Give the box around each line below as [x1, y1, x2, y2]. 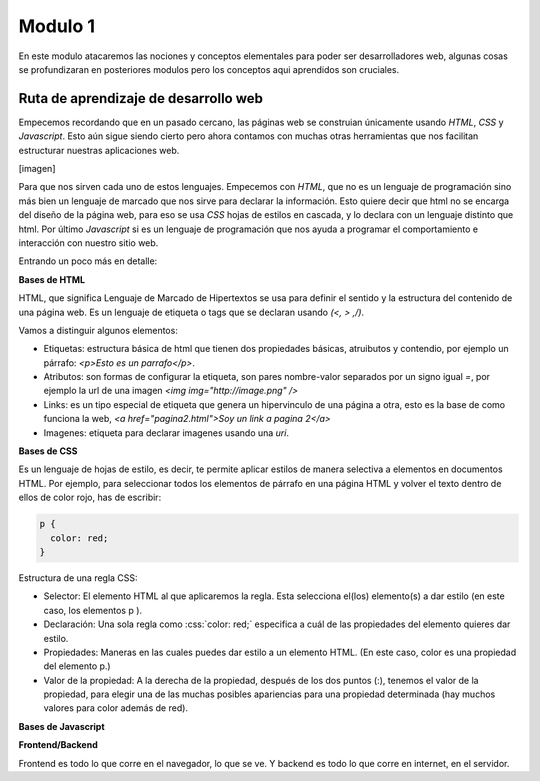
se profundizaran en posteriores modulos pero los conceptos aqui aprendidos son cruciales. [18, 63, 400, 75]
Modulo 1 [18, 15, 95, 37]
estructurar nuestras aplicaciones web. [18, 144, 180, 156]
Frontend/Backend [18, 739, 99, 751]
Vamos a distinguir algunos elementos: [18, 324, 179, 336]
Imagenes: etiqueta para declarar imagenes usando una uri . [43, 426, 290, 439]
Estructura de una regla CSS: [18, 571, 139, 584]
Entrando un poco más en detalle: [18, 255, 158, 267]
